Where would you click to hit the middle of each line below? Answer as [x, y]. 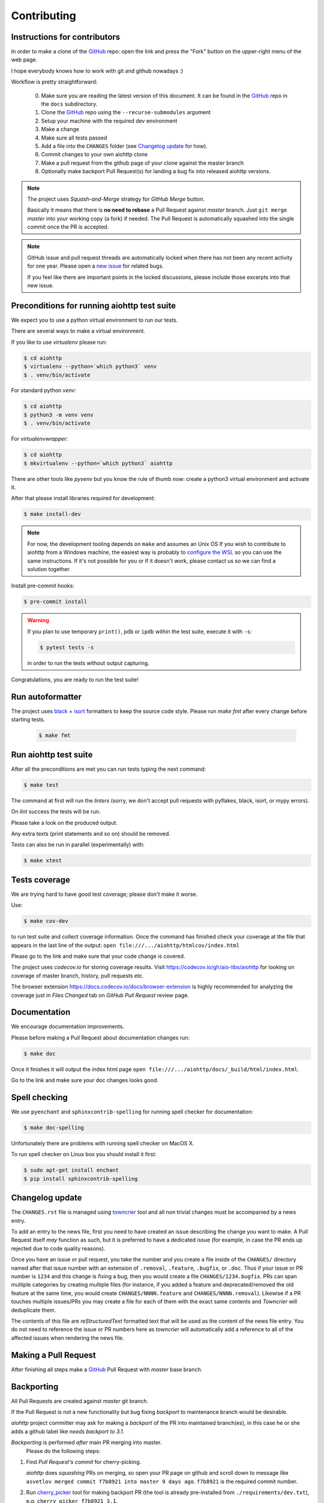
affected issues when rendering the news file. [67, 1338]
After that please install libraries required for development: [83, 498]
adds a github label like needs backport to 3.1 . [68, 1431]
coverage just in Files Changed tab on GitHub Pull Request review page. [100, 995]
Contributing [43, 16]
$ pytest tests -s [67, 647]
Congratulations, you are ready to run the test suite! [75, 680]
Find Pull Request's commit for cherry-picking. [84, 1462]
